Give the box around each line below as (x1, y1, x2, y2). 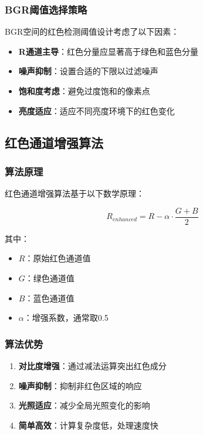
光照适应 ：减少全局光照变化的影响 (18, 399, 150, 411)
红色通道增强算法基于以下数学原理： (5, 187, 144, 200)
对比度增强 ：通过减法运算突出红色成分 (18, 360, 167, 372)
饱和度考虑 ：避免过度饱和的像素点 (18, 85, 150, 97)
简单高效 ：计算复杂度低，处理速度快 (18, 419, 158, 431)
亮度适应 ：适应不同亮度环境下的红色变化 (18, 104, 175, 117)
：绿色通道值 (25, 272, 75, 284)
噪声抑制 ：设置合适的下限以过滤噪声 (18, 65, 158, 77)
